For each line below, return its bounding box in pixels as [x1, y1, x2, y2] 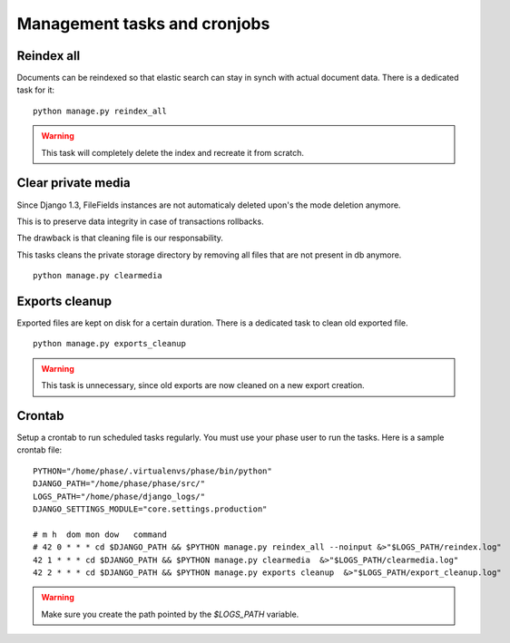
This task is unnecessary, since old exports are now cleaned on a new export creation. [41, 380, 365, 391]
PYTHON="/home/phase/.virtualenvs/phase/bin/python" [33, 465, 272, 476]
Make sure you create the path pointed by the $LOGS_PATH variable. [41, 609, 299, 619]
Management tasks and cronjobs [16, 14, 270, 34]
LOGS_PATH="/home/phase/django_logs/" [33, 491, 206, 502]
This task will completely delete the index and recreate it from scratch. [41, 147, 304, 158]
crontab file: [16, 444, 63, 455]
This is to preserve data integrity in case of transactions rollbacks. [16, 216, 264, 227]
